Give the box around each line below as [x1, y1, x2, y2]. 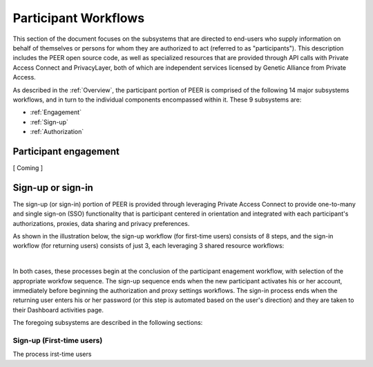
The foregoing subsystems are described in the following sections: [12, 319, 203, 327]
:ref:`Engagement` [30, 108, 82, 117]
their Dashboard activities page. [12, 305, 104, 314]
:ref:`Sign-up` [30, 117, 69, 126]
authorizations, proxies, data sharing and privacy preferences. [12, 219, 190, 227]
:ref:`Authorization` [30, 128, 84, 136]
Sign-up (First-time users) [12, 335, 103, 345]
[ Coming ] [12, 163, 44, 172]
